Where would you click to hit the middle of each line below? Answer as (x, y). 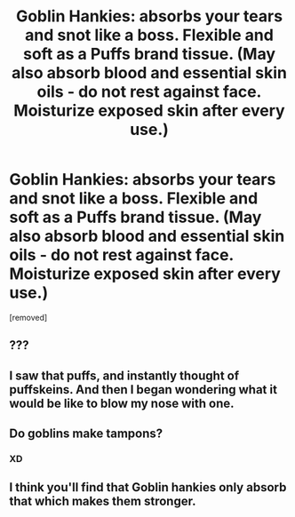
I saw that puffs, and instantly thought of (124, 375)
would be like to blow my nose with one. (122, 403)
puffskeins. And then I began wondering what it (144, 390)
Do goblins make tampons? (86, 434)
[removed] (28, 317)
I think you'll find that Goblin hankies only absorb (148, 487)
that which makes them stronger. (103, 501)
